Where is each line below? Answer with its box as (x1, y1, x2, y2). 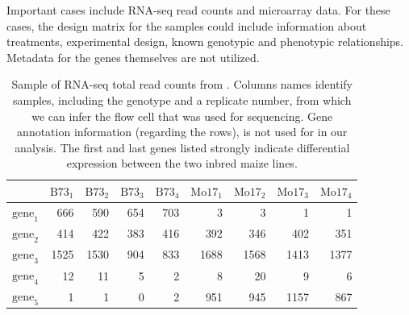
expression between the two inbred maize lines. (66, 155, 298, 172)
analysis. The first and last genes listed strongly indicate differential (15, 139, 350, 155)
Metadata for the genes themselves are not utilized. (6, 48, 260, 65)
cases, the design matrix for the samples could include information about (6, 17, 367, 34)
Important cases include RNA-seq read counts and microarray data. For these (6, 2, 390, 18)
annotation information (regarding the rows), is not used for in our (17, 123, 348, 140)
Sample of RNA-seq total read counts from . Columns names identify (11, 76, 353, 93)
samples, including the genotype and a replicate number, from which (12, 91, 352, 108)
